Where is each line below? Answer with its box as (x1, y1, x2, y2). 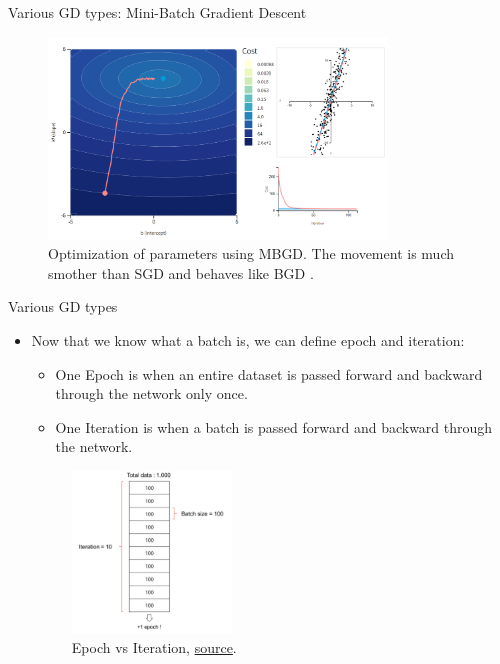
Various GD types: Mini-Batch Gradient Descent (8, 2, 307, 22)
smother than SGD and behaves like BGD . (48, 262, 314, 283)
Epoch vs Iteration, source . (71, 637, 237, 658)
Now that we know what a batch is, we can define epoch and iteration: (31, 330, 465, 351)
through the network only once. (55, 383, 248, 404)
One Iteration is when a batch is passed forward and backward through (55, 416, 493, 437)
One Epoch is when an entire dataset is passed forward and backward (55, 363, 483, 384)
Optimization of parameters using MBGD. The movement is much (48, 243, 454, 264)
